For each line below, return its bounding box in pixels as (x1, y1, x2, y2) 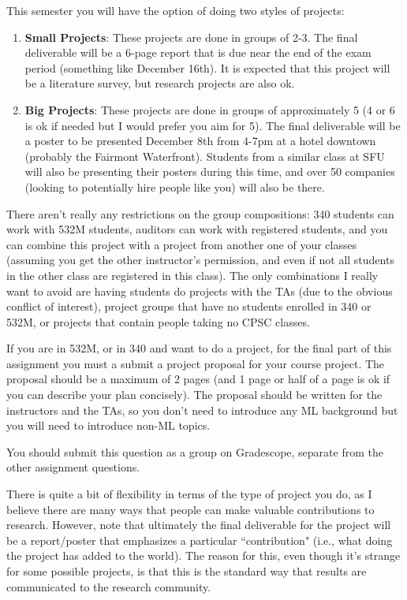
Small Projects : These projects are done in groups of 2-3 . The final (24, 28, 358, 45)
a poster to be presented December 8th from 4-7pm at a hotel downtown (24, 132, 376, 149)
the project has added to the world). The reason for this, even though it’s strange (6, 547, 401, 564)
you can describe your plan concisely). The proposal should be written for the (6, 386, 383, 403)
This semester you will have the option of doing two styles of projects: (6, 2, 345, 18)
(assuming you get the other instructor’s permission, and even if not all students (6, 252, 394, 268)
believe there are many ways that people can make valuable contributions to (6, 501, 375, 517)
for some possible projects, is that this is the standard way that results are (6, 563, 367, 579)
